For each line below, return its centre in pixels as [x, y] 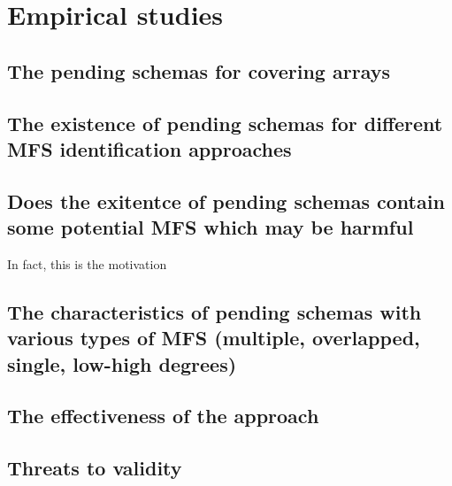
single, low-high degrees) [122, 363]
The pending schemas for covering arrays [199, 70]
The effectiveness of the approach [163, 416]
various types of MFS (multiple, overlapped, [214, 338]
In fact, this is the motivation [87, 263]
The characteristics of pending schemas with [215, 311]
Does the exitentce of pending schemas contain [226, 201]
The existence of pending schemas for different [225, 123]
